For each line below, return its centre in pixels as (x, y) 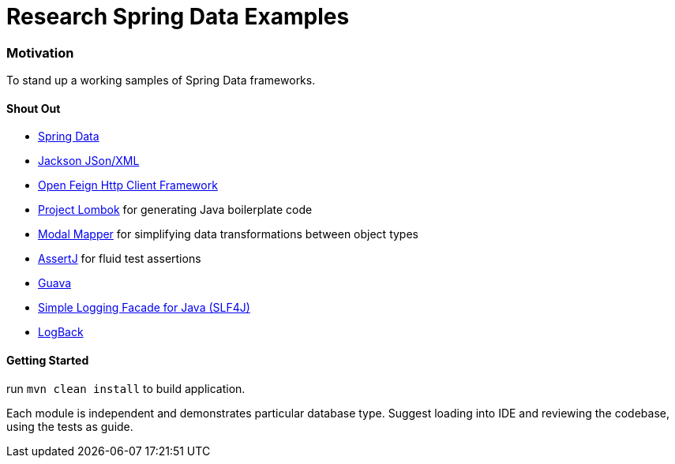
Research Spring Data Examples (178, 17)
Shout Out (34, 108)
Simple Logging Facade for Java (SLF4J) (144, 308)
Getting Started (48, 360)
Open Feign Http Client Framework (128, 185)
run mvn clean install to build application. (126, 388)
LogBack (61, 332)
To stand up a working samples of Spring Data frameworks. (161, 80)
